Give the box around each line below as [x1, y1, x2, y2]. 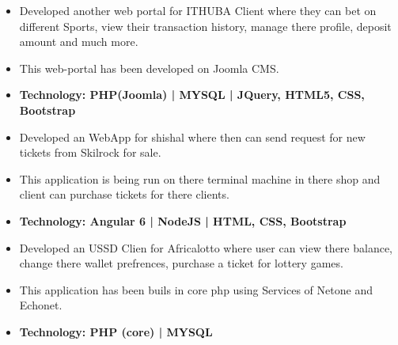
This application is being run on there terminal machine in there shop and [19, 170, 381, 187]
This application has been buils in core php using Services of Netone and [19, 281, 373, 298]
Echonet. [19, 297, 63, 313]
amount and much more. [19, 33, 138, 50]
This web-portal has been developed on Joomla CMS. [19, 59, 279, 76]
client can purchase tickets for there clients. [19, 186, 229, 203]
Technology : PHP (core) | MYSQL [19, 323, 213, 339]
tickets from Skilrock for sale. [19, 144, 161, 161]
